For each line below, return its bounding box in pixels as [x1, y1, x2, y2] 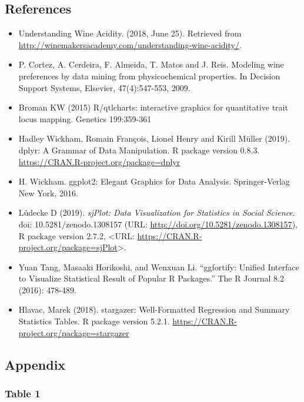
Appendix [5, 355, 66, 373]
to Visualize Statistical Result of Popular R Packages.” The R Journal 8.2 [18, 272, 284, 284]
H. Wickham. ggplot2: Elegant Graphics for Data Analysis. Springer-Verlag [18, 175, 290, 187]
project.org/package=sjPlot [18, 241, 118, 253]
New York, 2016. [18, 186, 78, 199]
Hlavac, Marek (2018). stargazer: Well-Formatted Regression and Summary [18, 303, 290, 316]
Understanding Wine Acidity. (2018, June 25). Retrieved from [18, 27, 242, 39]
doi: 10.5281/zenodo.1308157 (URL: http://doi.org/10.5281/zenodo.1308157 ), [18, 217, 298, 230]
